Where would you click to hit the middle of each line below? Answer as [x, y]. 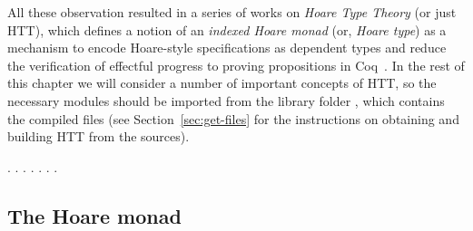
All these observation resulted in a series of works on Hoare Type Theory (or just [232, 12]
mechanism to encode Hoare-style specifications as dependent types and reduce [227, 48]
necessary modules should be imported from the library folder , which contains [226, 100]
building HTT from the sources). [99, 136]
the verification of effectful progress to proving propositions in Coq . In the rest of [236, 65]
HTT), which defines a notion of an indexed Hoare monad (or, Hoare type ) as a [227, 29]
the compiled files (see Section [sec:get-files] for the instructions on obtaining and [233, 118]
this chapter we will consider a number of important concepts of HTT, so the [222, 83]
